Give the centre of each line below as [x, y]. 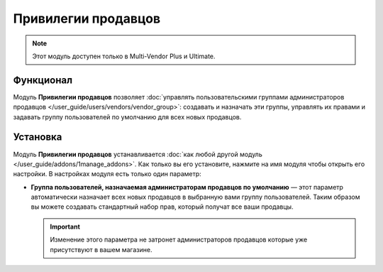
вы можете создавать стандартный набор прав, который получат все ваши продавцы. [162, 207]
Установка [38, 137]
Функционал [43, 80]
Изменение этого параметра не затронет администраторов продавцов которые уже [179, 240]
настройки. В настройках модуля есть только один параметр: [107, 174]
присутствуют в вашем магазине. [101, 249]
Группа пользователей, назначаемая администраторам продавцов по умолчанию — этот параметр [187, 187]
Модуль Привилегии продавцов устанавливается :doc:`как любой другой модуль [138, 154]
